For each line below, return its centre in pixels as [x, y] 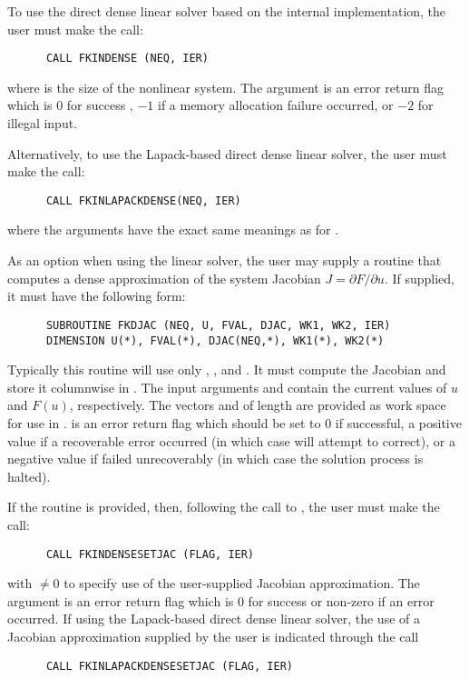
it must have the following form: [97, 296]
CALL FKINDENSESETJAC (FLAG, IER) [150, 554]
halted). [29, 476]
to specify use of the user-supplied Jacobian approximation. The [242, 583]
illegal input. [43, 123]
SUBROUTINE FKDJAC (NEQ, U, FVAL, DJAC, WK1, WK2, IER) [218, 325]
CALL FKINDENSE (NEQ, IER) [127, 59]
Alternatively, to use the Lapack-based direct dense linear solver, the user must [227, 153]
